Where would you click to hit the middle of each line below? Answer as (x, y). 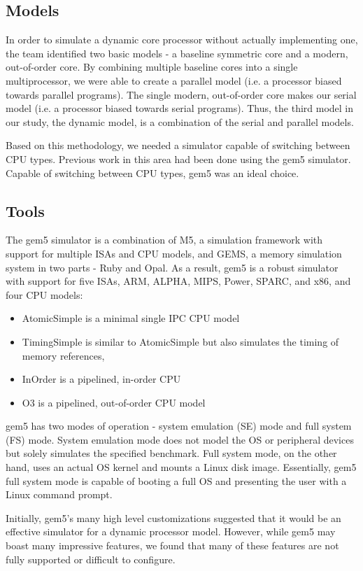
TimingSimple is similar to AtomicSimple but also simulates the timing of (180, 341)
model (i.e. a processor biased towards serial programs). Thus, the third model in (180, 108)
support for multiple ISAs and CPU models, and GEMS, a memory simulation (174, 253)
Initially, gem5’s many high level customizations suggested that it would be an (173, 517)
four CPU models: (44, 294)
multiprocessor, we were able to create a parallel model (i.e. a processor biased (174, 80)
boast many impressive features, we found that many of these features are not (172, 545)
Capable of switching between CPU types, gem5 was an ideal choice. (152, 172)
